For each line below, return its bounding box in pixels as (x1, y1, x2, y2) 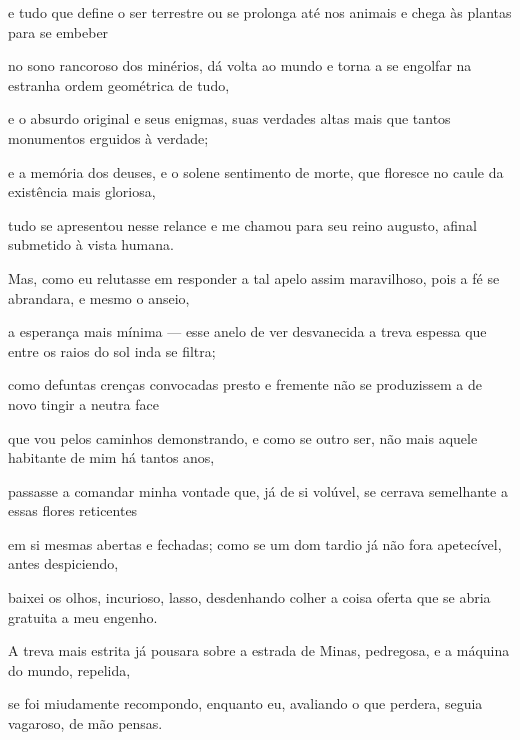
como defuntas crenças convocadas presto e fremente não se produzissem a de (8, 374, 482, 395)
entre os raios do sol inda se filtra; (8, 340, 216, 361)
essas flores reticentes (8, 500, 138, 521)
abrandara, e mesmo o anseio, (8, 287, 190, 308)
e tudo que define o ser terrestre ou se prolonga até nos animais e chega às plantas (8, 2, 512, 22)
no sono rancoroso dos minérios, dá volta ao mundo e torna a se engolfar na (8, 55, 472, 76)
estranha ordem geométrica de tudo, (8, 74, 230, 95)
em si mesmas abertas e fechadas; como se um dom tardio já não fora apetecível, (8, 533, 502, 554)
